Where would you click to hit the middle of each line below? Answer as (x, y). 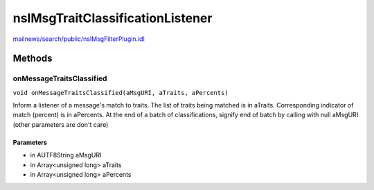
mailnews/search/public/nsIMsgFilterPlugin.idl (79, 39)
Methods (33, 59)
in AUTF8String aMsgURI (66, 155)
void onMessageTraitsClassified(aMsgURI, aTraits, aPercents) (121, 93)
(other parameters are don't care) (61, 124)
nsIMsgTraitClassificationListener (113, 18)
